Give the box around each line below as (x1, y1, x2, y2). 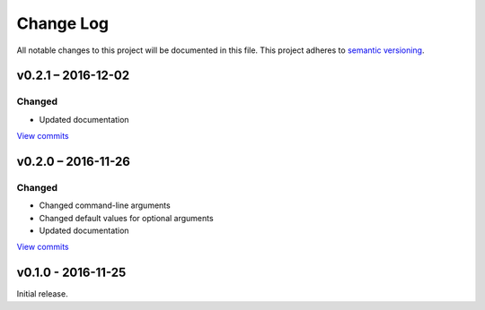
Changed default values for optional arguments (39, 212, 215, 223)
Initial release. (16, 288, 68, 299)
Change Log (16, 13, 110, 33)
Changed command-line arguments (39, 200, 171, 211)
